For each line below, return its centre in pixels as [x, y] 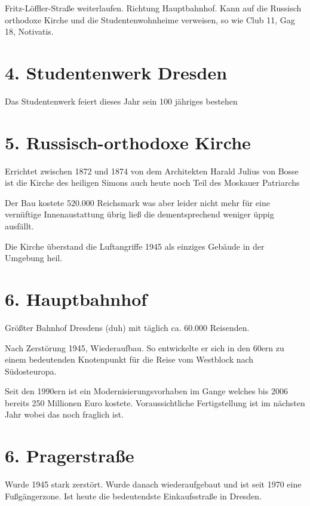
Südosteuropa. [31, 371]
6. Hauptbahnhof [76, 298]
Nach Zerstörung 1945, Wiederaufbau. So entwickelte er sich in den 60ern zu [145, 347]
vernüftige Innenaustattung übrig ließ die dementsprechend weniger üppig [139, 214]
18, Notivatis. [29, 31]
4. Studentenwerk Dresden [116, 72]
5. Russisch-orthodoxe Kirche [128, 142]
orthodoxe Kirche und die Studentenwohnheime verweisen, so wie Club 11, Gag [150, 19]
